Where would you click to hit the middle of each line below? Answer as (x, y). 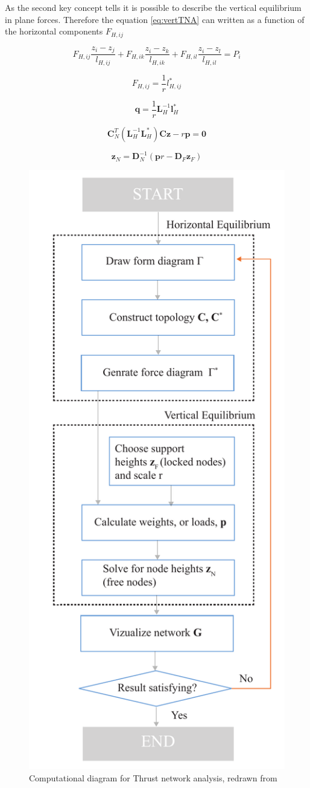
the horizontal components (54, 31)
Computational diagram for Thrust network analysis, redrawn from (153, 778)
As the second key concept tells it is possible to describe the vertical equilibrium (153, 7)
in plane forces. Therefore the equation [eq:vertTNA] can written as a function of (155, 19)
